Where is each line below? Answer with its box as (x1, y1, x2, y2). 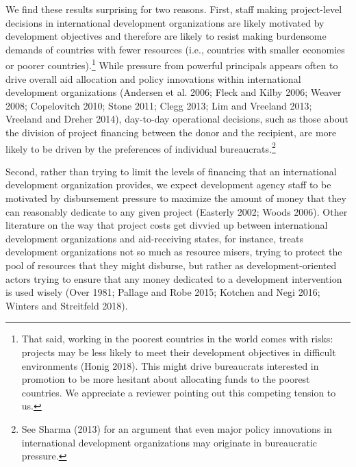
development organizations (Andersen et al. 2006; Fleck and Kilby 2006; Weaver (5, 85, 342, 99)
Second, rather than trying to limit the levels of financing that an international (5, 164, 337, 178)
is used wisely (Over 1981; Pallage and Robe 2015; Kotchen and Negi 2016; (5, 285, 320, 299)
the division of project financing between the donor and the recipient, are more (5, 125, 337, 139)
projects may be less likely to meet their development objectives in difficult (21, 344, 336, 359)
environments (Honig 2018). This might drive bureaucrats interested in (21, 358, 319, 373)
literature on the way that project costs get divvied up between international (5, 218, 328, 232)
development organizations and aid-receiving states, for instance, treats (5, 231, 303, 245)
